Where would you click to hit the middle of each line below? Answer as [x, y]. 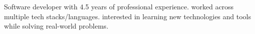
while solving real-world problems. [56, 26]
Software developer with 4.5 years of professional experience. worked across [119, 6]
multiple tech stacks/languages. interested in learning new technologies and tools [128, 16]
